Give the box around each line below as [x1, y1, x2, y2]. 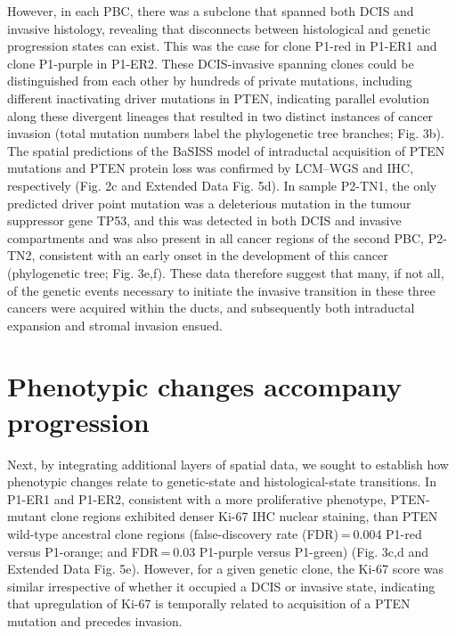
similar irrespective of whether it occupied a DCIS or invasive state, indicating [7, 576, 436, 595]
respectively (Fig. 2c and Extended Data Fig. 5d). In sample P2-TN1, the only [7, 175, 437, 194]
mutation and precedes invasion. [7, 611, 183, 630]
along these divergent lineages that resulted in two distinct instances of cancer [7, 106, 434, 125]
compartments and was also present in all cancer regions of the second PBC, [7, 228, 425, 247]
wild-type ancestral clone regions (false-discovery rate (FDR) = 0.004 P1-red [7, 524, 422, 542]
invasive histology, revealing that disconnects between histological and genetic [7, 19, 431, 37]
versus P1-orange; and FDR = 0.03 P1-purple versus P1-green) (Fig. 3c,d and [7, 542, 428, 560]
